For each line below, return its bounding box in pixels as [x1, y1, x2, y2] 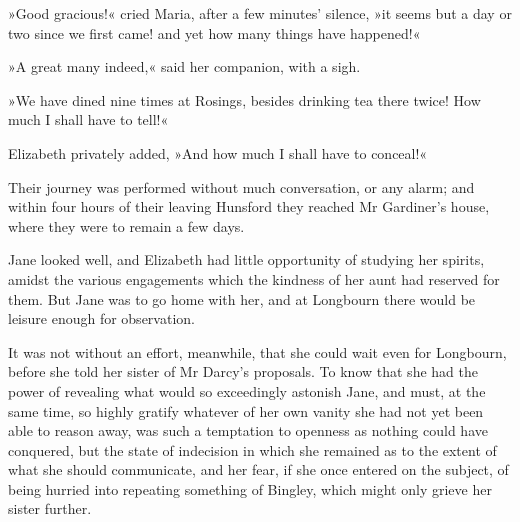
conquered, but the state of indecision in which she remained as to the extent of [8, 439, 497, 460]
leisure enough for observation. [8, 308, 195, 329]
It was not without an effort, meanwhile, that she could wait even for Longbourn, [8, 341, 507, 362]
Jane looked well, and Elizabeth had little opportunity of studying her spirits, [8, 249, 485, 270]
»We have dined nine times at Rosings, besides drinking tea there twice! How [8, 89, 481, 110]
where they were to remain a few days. [8, 215, 245, 236]
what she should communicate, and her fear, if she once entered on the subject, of [8, 459, 509, 480]
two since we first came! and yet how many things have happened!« [8, 22, 421, 43]
